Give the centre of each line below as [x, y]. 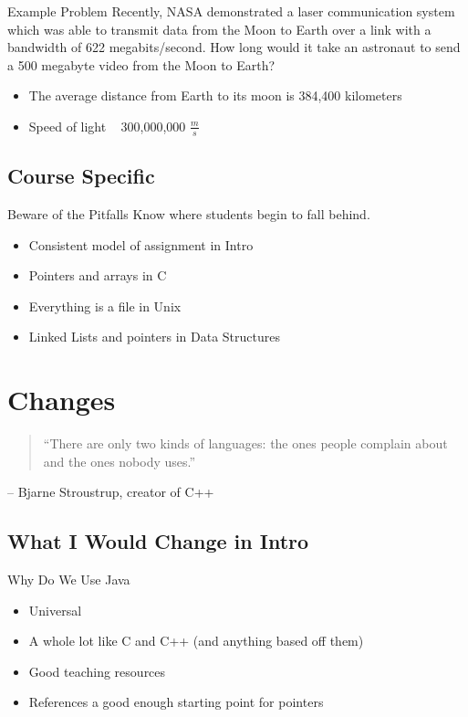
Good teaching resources [97, 671]
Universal [55, 610]
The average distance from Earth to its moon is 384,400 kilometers [215, 95]
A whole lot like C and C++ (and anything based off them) [196, 641]
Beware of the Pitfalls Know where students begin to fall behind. [189, 214]
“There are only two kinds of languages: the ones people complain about [245, 443]
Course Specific [81, 176]
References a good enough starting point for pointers [176, 702]
